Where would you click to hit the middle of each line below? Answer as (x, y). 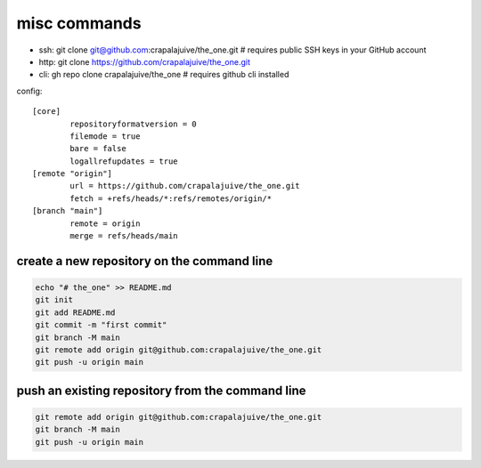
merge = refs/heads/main (124, 236)
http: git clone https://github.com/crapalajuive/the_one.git (145, 61)
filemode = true (105, 136)
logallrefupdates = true (124, 161)
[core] (47, 112)
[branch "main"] (68, 211)
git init (54, 300)
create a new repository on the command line (145, 261)
